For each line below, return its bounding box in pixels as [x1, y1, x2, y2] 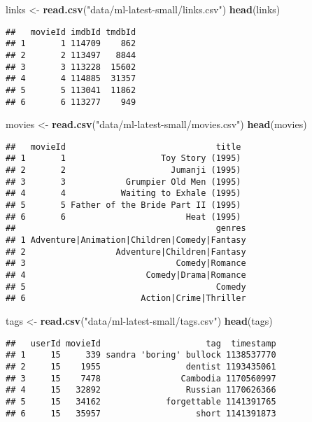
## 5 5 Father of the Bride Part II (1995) [6, 200, 241, 211]
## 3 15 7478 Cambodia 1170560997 [6, 373, 276, 384]
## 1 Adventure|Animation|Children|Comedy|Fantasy [6, 235, 246, 246]
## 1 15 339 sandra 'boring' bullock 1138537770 [6, 350, 276, 360]
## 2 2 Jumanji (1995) [6, 165, 241, 176]
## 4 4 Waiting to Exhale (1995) [6, 188, 241, 199]
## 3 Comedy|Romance [6, 258, 246, 269]
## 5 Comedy [6, 281, 246, 292]
